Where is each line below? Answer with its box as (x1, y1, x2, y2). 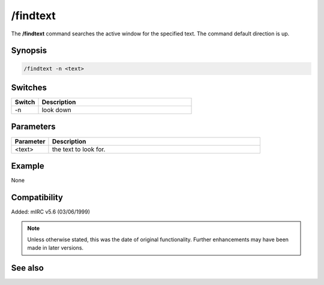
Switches (11, 82, 47, 92)
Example (11, 161, 44, 171)
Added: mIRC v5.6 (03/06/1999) (11, 208, 90, 215)
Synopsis (11, 46, 47, 56)
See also (11, 263, 44, 273)
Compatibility (11, 192, 63, 202)
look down (41, 106, 71, 114)
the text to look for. (52, 145, 106, 153)
